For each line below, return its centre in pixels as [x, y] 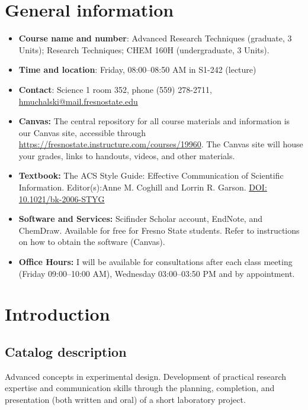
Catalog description [66, 351]
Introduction [57, 314]
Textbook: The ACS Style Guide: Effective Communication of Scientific [151, 175]
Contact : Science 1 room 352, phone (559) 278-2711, [115, 89]
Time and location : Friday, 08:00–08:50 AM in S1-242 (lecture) [137, 70]
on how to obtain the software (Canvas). [92, 242]
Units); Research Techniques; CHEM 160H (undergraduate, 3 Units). [144, 49]
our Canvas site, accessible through [82, 132]
